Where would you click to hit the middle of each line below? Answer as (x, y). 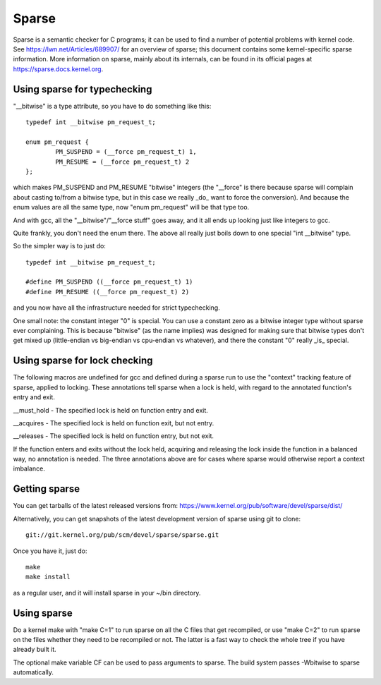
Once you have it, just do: (50, 551)
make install (48, 577)
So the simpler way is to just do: (59, 246)
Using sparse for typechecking (83, 89)
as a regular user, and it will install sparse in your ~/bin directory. (107, 593)
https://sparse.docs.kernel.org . (58, 69)
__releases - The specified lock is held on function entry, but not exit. (114, 436)
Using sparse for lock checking (83, 361)
